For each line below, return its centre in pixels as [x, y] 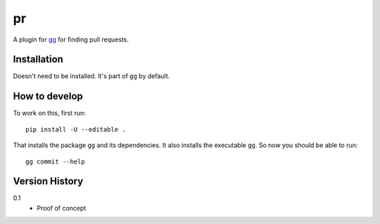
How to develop [48, 96]
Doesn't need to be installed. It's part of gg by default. [91, 76]
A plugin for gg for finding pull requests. [71, 39]
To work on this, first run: [49, 113]
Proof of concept [62, 208]
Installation [38, 60]
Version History [48, 181]
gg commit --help [55, 161]
